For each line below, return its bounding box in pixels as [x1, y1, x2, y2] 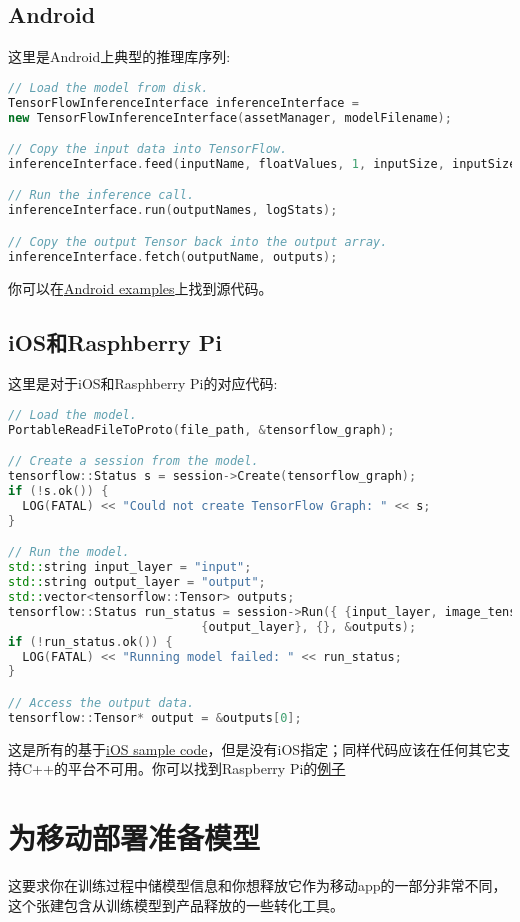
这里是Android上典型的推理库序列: [8, 46, 231, 67]
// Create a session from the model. [8, 454, 259, 469]
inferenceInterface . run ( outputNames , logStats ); [8, 203, 338, 218]
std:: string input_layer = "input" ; [8, 560, 252, 575]
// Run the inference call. [8, 188, 195, 203]
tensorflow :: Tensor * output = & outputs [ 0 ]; [8, 710, 302, 725]
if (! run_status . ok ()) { [8, 634, 173, 649]
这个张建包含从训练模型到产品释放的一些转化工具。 [8, 894, 344, 915]
